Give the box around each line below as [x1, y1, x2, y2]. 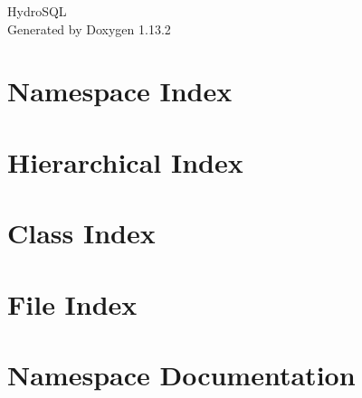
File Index [7, 285, 138, 322]
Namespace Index [7, 72, 233, 109]
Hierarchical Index [7, 143, 243, 180]
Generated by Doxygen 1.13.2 [7, 19, 171, 38]
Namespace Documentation [7, 355, 356, 393]
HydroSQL [7, 2, 67, 20]
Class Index [7, 214, 156, 251]
